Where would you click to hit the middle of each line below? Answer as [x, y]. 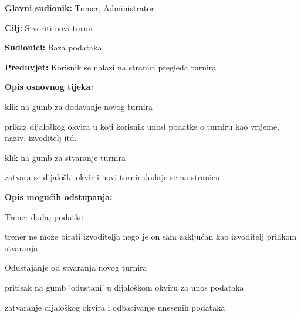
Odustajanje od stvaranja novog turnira [76, 267]
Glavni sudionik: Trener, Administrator [80, 8]
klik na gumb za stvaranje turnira [65, 157]
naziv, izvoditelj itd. [41, 138]
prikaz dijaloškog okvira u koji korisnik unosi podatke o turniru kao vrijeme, [142, 126]
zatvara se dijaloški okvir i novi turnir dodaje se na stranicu [112, 177]
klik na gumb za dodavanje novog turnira [79, 106]
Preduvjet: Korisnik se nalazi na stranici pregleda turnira [111, 67]
